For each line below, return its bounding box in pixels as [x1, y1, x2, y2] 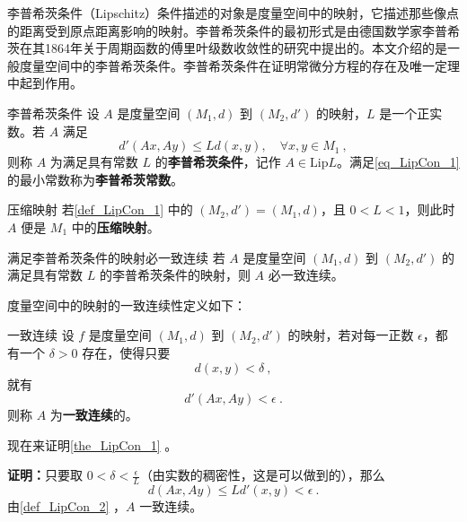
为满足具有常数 [49, 152, 138, 171]
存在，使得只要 [82, 343, 171, 361]
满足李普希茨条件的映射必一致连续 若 [7, 248, 225, 266]
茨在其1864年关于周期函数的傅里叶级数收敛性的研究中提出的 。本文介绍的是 [7, 39, 447, 57]
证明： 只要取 [7, 465, 83, 484]
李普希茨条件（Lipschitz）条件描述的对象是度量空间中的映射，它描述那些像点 [7, 4, 460, 22]
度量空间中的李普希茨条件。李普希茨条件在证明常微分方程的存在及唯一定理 [19, 56, 460, 74]
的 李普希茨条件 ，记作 [154, 152, 281, 171]
